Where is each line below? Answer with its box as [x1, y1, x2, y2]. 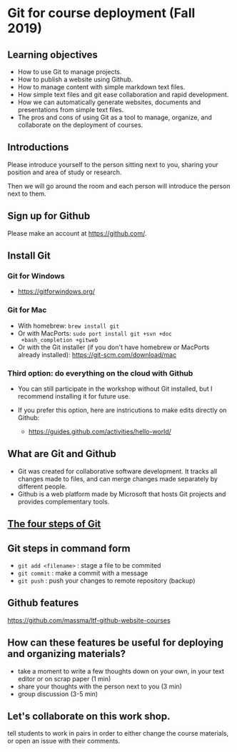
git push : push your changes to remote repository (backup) [17, 576, 196, 585]
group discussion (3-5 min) [17, 689, 99, 698]
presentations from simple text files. [17, 106, 124, 114]
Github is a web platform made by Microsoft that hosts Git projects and [17, 489, 226, 498]
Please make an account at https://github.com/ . [7, 229, 147, 237]
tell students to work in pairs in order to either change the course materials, [7, 729, 229, 738]
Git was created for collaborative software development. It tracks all [17, 466, 218, 476]
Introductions [7, 141, 69, 154]
